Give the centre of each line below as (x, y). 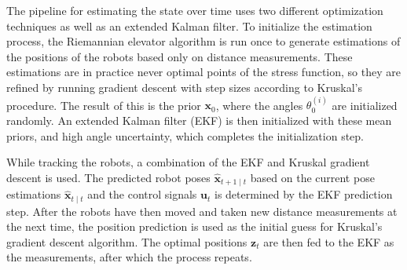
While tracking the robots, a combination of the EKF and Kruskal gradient (188, 162)
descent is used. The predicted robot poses (108, 177)
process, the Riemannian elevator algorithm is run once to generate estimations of (203, 41)
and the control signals (142, 194)
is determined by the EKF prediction (303, 194)
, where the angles (259, 105)
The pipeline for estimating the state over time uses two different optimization (195, 10)
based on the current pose (312, 177)
